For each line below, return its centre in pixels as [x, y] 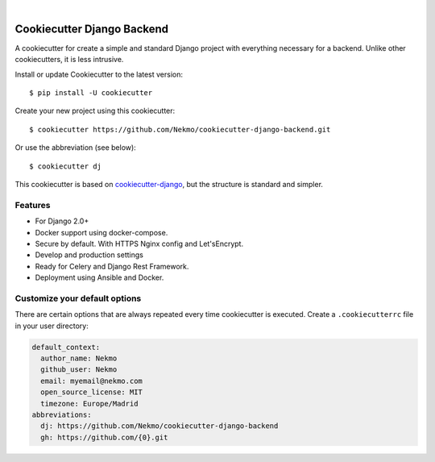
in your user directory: [52, 326]
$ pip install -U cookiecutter [91, 93]
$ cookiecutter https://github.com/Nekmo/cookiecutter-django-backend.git [180, 129]
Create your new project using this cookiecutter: [95, 111]
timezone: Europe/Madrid [89, 404]
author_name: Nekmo [79, 358]
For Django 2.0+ [62, 221]
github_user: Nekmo [79, 370]
